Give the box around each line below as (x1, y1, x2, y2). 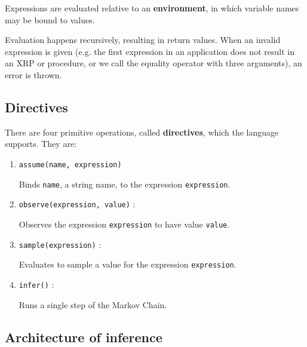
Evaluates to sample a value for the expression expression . (19, 258, 237, 271)
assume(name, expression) (19, 160, 122, 169)
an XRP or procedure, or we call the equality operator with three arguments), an (5, 57, 302, 69)
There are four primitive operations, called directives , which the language (5, 125, 279, 138)
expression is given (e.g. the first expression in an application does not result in (5, 45, 294, 57)
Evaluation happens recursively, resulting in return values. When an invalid (5, 33, 281, 46)
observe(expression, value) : (19, 198, 136, 210)
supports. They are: (5, 137, 77, 150)
